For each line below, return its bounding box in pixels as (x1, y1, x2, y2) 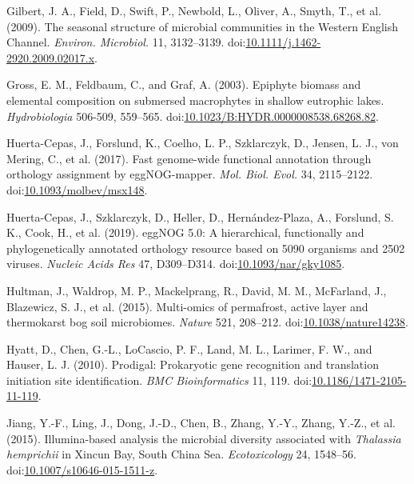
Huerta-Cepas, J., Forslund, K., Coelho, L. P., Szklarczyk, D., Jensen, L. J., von (6, 134, 399, 151)
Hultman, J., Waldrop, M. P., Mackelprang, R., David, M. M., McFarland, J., (6, 282, 387, 298)
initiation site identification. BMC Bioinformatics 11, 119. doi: (6, 371, 312, 388)
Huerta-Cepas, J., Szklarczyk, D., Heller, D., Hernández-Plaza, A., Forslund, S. (6, 208, 394, 225)
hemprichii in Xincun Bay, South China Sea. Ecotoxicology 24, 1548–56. (6, 446, 357, 462)
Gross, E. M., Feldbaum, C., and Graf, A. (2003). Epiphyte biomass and (6, 76, 361, 93)
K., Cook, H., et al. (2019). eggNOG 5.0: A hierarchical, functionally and (6, 224, 364, 241)
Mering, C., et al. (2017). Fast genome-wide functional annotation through (6, 150, 372, 166)
